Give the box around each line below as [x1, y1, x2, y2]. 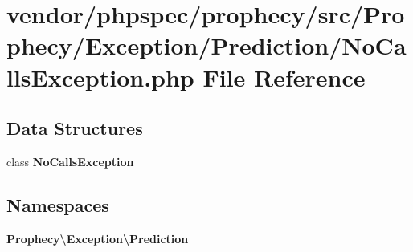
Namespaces [6, 192, 109, 217]
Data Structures [6, 116, 143, 140]
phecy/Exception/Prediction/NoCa [6, 29, 407, 62]
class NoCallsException [6, 152, 134, 169]
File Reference [202, 60, 366, 93]
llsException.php [6, 60, 194, 93]
